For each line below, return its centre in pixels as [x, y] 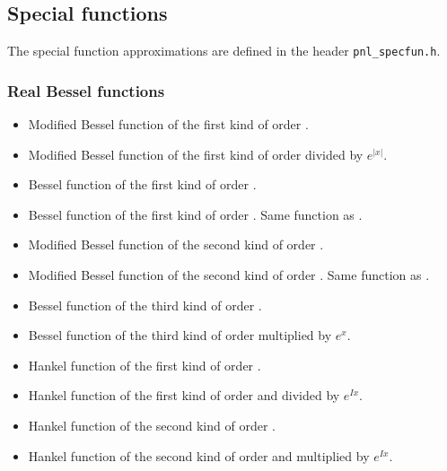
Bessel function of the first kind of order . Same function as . [195, 214]
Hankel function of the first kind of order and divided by [184, 395]
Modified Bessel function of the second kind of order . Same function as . [229, 275]
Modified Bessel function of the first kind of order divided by [196, 154]
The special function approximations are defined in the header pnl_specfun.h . [224, 51]
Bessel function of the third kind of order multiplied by [180, 335]
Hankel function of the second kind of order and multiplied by [199, 455]
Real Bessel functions [86, 90]
